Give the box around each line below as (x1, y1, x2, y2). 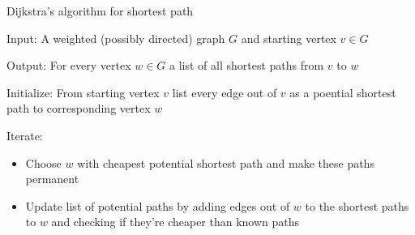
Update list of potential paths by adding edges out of (25, 197, 290, 214)
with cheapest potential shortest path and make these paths (77, 154, 374, 171)
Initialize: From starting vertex (6, 83, 160, 100)
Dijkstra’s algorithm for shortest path (6, 2, 194, 19)
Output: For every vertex (6, 57, 131, 74)
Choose (25, 154, 62, 171)
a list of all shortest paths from (169, 57, 324, 74)
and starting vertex (241, 29, 336, 46)
